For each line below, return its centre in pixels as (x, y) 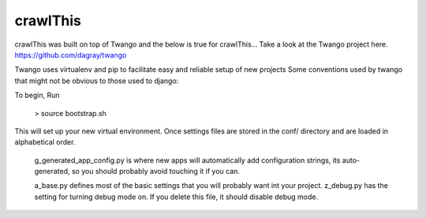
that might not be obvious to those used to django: (97, 81)
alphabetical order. (45, 142)
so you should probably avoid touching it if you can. (156, 171)
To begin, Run (37, 96)
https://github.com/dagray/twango (71, 54)
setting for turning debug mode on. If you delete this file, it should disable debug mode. (176, 197)
